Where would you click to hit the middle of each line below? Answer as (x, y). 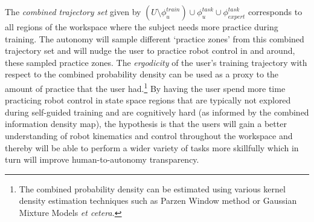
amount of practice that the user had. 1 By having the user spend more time (145, 87)
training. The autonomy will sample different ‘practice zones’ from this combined (155, 38)
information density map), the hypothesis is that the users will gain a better (146, 124)
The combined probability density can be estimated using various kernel (152, 188)
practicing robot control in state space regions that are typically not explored (148, 100)
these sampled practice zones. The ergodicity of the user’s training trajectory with (156, 62)
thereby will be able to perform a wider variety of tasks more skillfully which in (152, 147)
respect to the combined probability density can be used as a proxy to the (142, 74)
